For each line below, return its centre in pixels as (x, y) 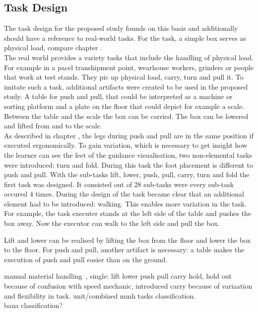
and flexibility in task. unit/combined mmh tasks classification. (100, 295)
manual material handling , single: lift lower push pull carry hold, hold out (118, 276)
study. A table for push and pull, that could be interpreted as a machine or (118, 96)
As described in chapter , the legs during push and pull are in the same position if (129, 135)
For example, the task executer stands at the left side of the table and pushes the (128, 213)
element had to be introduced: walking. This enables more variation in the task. (125, 203)
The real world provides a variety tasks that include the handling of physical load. (129, 57)
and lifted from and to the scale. (53, 126)
